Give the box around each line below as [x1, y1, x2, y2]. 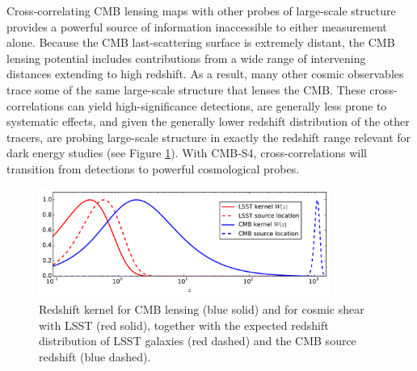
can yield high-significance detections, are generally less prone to [67, 97, 387, 114]
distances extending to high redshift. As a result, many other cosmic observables [6, 65, 404, 82]
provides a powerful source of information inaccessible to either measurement [6, 18, 387, 35]
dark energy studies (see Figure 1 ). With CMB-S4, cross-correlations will [6, 144, 367, 161]
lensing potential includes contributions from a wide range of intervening [6, 49, 366, 66]
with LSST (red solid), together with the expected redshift [39, 316, 329, 333]
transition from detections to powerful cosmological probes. [6, 160, 300, 177]
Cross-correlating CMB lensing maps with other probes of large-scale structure [6, 2, 396, 19]
